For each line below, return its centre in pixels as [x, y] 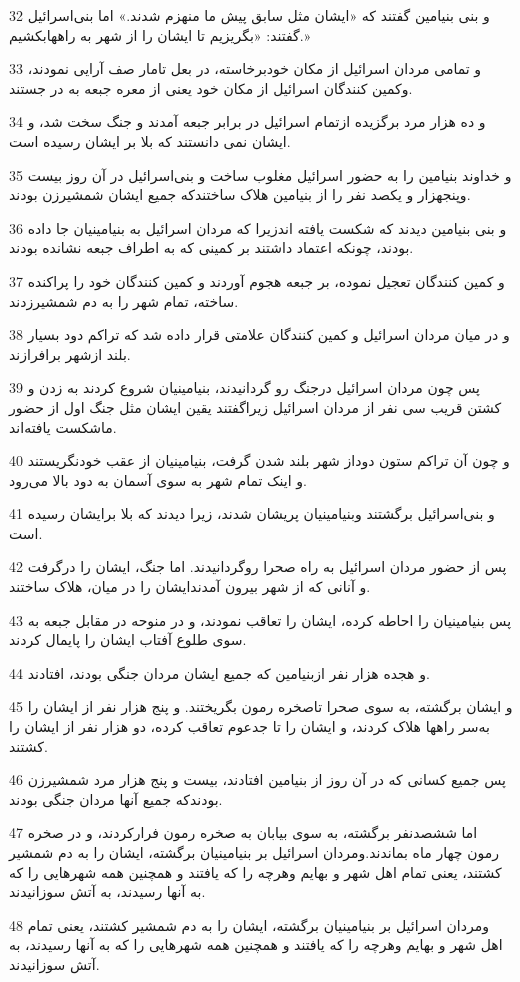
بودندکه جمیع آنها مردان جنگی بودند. [116, 798]
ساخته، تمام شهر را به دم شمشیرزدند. [124, 300]
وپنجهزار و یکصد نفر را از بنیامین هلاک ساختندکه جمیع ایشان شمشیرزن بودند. [240, 194]
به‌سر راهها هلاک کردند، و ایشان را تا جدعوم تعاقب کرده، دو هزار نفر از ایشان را [249, 726]
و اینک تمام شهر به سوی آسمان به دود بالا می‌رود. [158, 479]
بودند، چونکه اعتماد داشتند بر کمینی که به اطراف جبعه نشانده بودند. [211, 247]
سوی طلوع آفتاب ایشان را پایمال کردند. [128, 639]
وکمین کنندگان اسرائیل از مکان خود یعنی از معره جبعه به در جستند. [211, 87]
